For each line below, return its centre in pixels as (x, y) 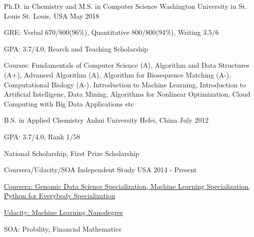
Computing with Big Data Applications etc (69, 103)
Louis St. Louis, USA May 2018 (52, 15)
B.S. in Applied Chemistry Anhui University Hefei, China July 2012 (106, 120)
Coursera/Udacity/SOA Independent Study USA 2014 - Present (100, 170)
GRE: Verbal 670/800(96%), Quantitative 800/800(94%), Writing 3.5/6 (112, 32)
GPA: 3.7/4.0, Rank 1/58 (42, 136)
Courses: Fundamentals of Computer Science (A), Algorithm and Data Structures (127, 65)
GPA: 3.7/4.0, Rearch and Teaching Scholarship (76, 48)
